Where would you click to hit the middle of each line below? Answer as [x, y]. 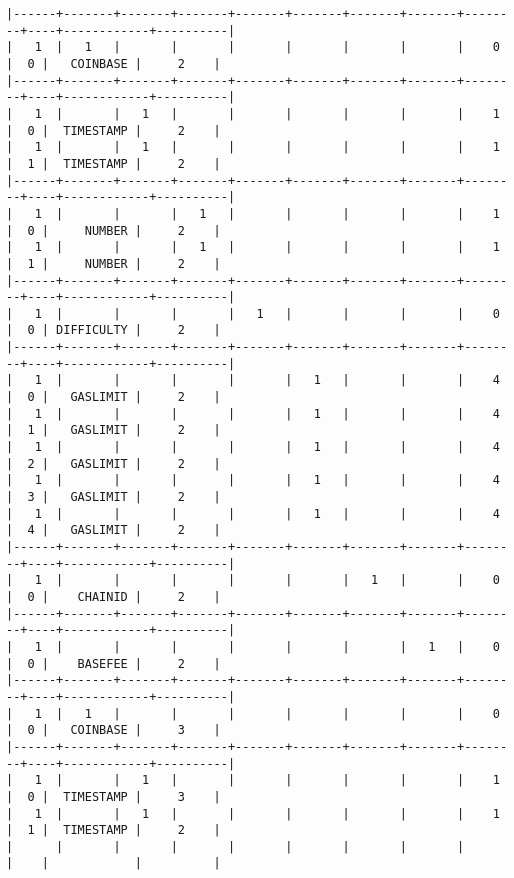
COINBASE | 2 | [145, 63]
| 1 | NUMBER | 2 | [113, 263]
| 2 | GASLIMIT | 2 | [113, 463]
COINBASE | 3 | [145, 730]
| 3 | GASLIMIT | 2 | [113, 497]
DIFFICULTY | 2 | [138, 330]
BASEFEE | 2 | [149, 663]
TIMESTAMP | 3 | [142, 796]
